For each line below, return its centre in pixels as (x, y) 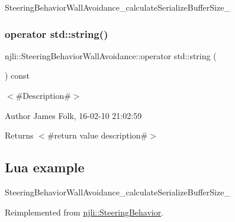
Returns (19, 135)
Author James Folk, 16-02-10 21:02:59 (73, 115)
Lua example (45, 167)
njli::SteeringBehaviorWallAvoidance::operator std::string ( (111, 55)
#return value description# (97, 135)
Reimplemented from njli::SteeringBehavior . (84, 212)
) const (17, 75)
